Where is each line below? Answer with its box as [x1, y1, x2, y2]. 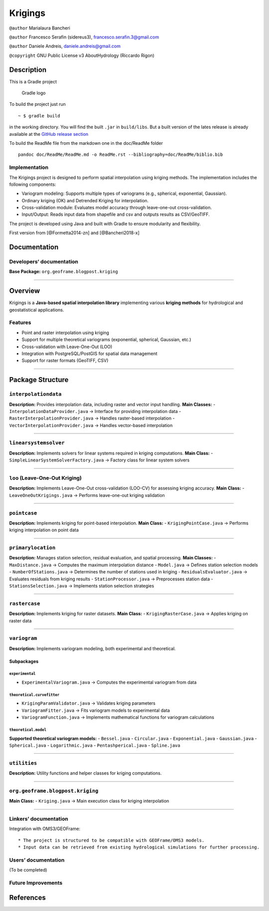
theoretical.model [9, 727, 47, 732]
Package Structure [9, 376, 69, 384]
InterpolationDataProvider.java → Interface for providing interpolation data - [9, 408, 181, 414]
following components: [9, 181, 56, 187]
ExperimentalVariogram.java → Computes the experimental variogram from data [21, 679, 197, 685]
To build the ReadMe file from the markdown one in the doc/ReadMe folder [9, 140, 163, 146]
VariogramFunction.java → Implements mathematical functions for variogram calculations [21, 714, 214, 720]
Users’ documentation [9, 857, 65, 864]
